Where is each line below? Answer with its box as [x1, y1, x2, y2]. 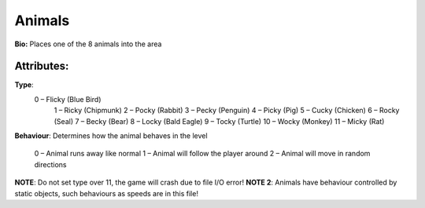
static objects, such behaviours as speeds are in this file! [14, 188, 198, 198]
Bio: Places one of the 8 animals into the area [14, 39, 162, 49]
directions [34, 159, 67, 169]
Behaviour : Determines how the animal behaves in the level [14, 131, 208, 140]
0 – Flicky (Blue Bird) [34, 94, 102, 104]
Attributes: [14, 60, 69, 73]
